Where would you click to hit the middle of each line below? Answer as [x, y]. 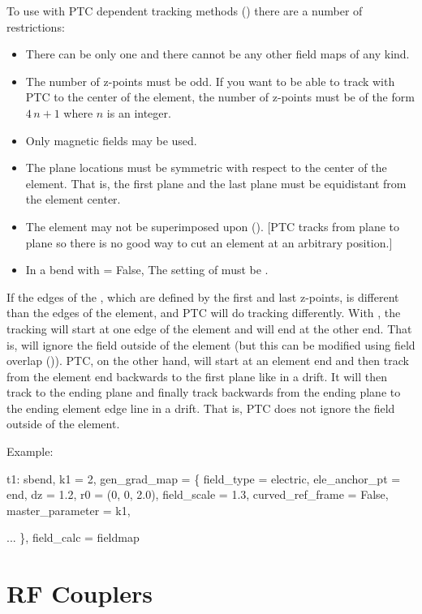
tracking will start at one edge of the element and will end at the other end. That [209, 328]
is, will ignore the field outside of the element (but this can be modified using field [211, 344]
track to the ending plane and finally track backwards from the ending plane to [204, 392]
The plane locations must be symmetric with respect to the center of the [206, 167]
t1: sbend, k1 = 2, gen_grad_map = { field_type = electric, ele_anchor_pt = [204, 478]
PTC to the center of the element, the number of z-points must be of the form [220, 97]
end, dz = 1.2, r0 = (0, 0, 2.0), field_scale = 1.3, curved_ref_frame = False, [198, 494]
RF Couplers [80, 593]
